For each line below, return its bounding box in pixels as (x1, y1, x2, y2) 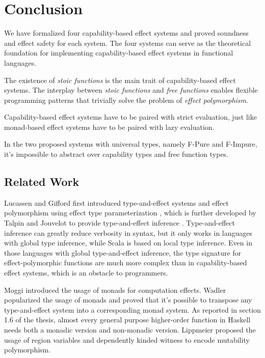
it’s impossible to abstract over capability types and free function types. (4, 149, 229, 159)
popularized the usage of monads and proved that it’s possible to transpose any (4, 294, 252, 305)
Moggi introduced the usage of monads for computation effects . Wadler (4, 284, 226, 295)
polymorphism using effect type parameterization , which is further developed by (4, 207, 256, 218)
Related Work (4, 174, 79, 189)
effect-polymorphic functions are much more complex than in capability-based (4, 257, 247, 268)
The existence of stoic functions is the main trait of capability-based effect (4, 74, 236, 85)
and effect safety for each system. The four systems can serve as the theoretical (4, 37, 251, 48)
